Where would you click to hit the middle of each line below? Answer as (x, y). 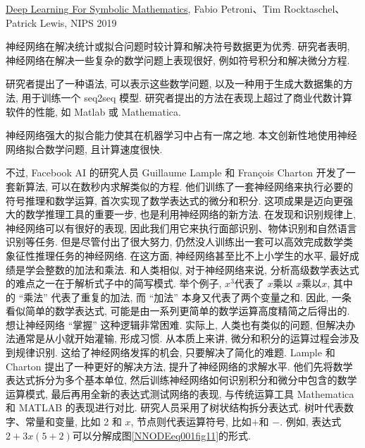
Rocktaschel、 (314, 8)
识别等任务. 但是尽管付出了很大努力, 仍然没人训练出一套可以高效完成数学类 (180, 242)
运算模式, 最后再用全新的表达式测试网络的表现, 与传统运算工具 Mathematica (180, 393)
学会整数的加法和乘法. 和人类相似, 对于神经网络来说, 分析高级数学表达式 (192, 269)
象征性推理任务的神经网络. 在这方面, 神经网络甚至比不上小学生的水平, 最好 (178, 255)
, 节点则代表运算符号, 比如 (191, 422)
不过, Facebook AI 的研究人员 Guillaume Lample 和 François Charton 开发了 (176, 172)
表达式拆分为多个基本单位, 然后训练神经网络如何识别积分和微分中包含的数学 (181, 380)
